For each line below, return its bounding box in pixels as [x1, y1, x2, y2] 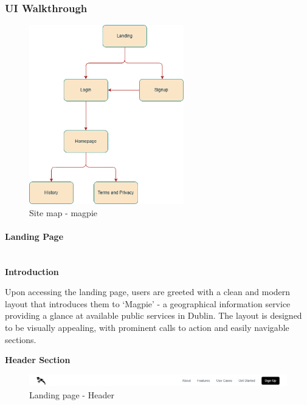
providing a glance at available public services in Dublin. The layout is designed [5, 309, 302, 322]
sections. [5, 333, 36, 345]
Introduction [5, 265, 59, 277]
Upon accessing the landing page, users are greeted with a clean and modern [5, 285, 291, 298]
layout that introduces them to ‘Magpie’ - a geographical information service [5, 297, 291, 310]
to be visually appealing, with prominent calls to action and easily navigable [5, 321, 289, 334]
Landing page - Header [29, 388, 114, 401]
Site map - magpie [29, 206, 97, 219]
